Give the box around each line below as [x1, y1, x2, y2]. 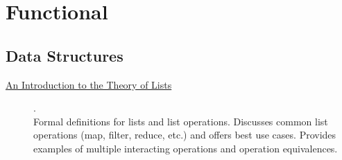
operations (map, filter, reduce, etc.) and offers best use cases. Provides [33, 127, 336, 142]
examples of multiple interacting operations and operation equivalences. [33, 141, 338, 155]
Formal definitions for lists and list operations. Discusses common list [33, 114, 328, 128]
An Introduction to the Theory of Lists [6, 77, 172, 91]
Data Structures [6, 44, 123, 66]
